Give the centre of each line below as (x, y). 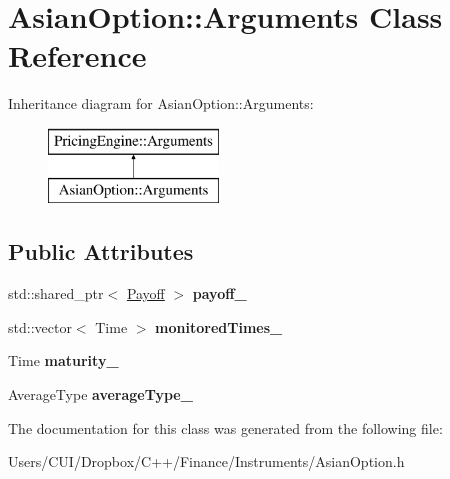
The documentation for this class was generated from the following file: (225, 427)
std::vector (40, 326)
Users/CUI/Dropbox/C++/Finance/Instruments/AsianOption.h (206, 461)
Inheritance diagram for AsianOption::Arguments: (161, 103)
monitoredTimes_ (219, 326)
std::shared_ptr (56, 293)
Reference (77, 55)
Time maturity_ (63, 360)
